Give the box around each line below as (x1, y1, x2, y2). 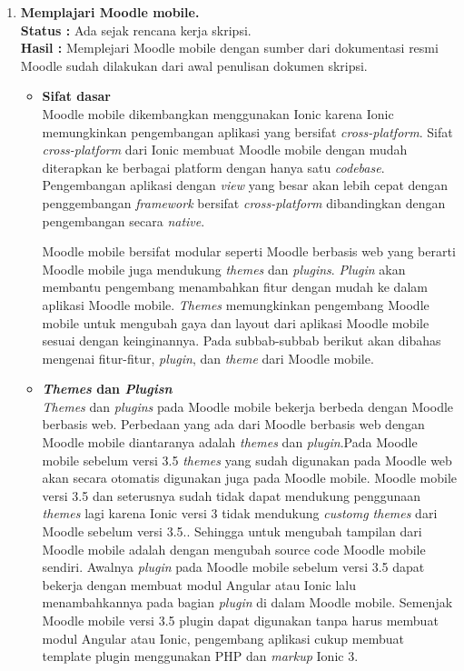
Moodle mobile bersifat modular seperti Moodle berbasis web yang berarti (42, 242, 456, 261)
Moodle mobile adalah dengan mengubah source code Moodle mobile (42, 539, 426, 558)
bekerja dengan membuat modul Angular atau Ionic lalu (42, 575, 357, 594)
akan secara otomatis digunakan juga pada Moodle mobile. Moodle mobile (42, 468, 457, 487)
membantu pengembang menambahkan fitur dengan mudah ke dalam (42, 277, 428, 296)
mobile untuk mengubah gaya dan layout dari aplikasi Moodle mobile (42, 313, 429, 332)
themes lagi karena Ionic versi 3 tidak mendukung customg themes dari (42, 504, 438, 523)
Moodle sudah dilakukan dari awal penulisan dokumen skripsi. (20, 55, 368, 75)
